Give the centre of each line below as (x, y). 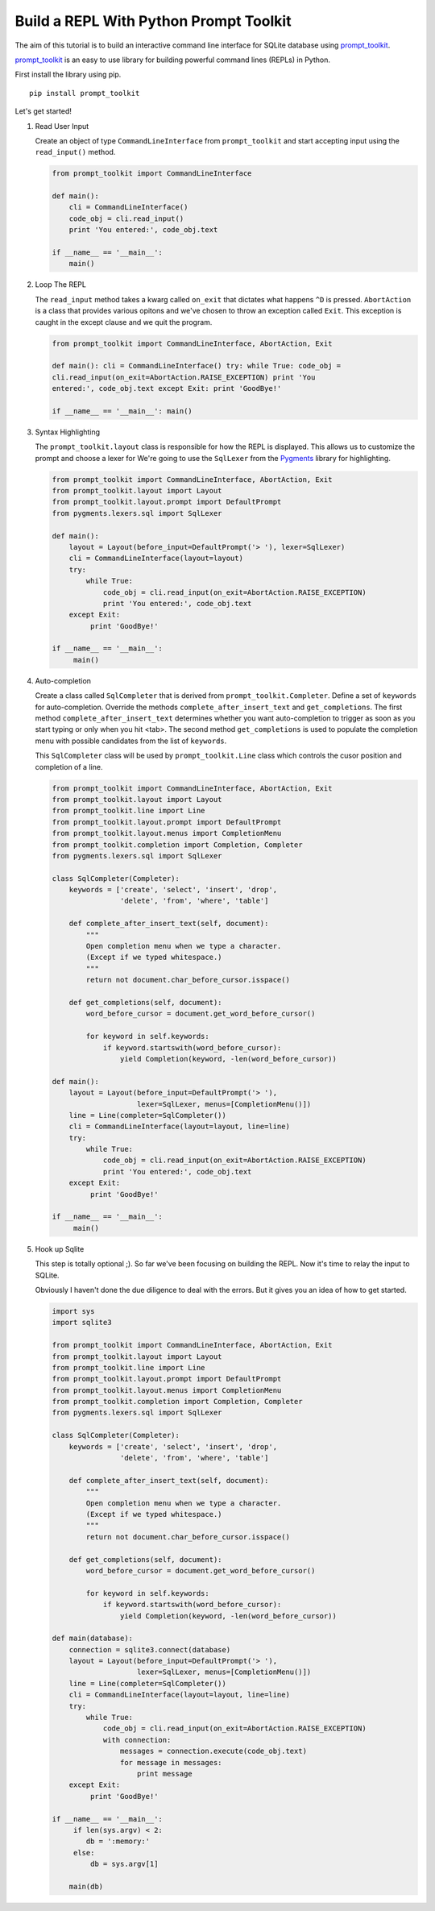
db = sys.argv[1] (124, 1864)
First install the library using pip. (68, 75)
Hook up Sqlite (60, 1248)
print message (165, 1774)
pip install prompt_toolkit (85, 93)
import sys (73, 1311)
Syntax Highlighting (68, 432)
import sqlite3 (82, 1323)
